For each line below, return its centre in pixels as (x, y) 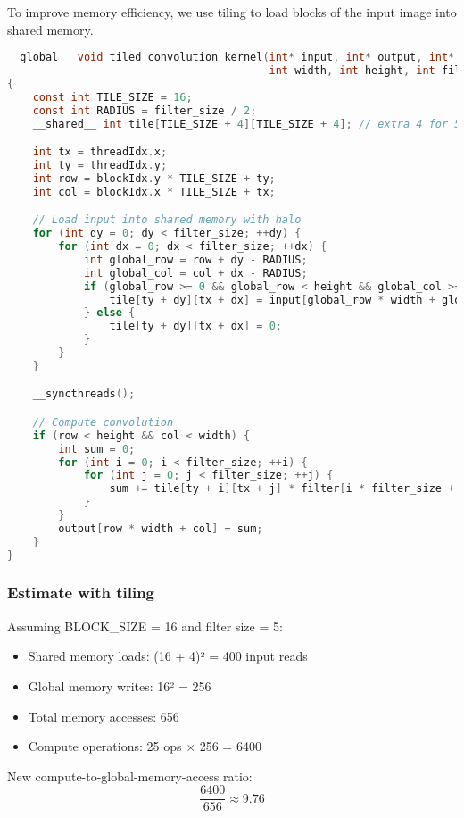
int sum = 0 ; (97, 449)
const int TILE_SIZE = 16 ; (112, 97)
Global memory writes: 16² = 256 (120, 685)
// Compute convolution (103, 422)
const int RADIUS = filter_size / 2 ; (145, 110)
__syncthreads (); (84, 394)
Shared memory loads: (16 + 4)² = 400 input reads (168, 656)
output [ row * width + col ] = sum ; (161, 528)
